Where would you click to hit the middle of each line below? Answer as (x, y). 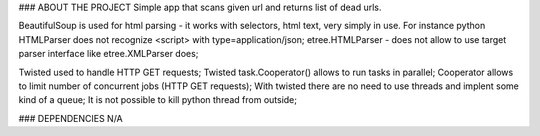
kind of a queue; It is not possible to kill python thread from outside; (158, 100)
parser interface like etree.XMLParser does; (108, 54)
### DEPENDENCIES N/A (71, 118)
